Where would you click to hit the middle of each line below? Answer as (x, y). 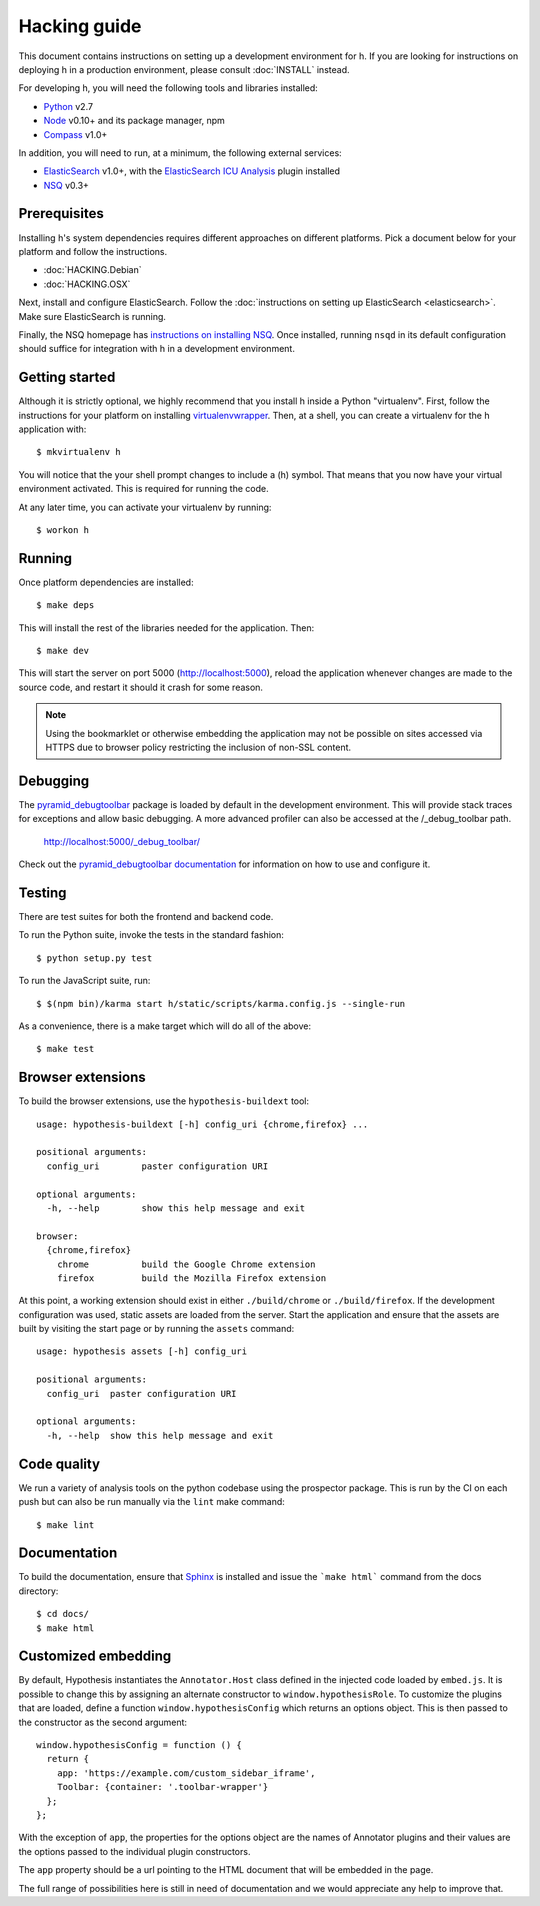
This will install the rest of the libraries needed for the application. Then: (166, 627)
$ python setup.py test (94, 958)
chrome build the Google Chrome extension (186, 1264)
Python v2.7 (68, 106)
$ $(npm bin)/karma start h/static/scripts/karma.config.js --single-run (221, 1003)
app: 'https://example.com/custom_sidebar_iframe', (186, 1773)
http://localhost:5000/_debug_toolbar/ (121, 841)
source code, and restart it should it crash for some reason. (141, 687)
